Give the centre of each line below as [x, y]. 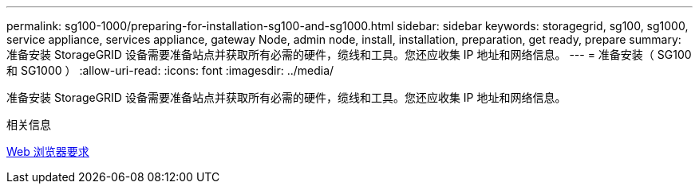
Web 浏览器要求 [48, 151]
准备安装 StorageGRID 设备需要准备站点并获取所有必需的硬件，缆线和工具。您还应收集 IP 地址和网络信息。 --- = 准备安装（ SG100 [349, 54]
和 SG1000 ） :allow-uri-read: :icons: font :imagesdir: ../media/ [170, 70]
